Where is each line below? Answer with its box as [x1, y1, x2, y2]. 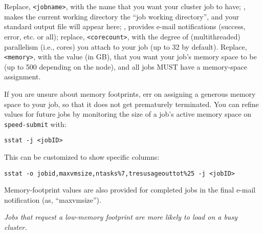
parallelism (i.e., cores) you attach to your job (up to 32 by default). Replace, [4, 41, 247, 52]
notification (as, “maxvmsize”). [4, 194, 101, 205]
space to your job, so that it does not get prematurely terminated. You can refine [4, 98, 259, 109]
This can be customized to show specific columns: [4, 152, 160, 162]
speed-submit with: [4, 118, 67, 129]
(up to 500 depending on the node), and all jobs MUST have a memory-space [4, 61, 248, 72]
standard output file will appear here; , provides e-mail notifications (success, [4, 21, 246, 32]
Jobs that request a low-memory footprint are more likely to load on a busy [4, 211, 237, 222]
